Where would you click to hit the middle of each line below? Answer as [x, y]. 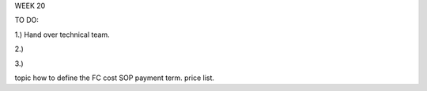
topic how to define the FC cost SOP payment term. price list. [115, 78]
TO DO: [27, 20]
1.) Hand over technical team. [62, 35]
